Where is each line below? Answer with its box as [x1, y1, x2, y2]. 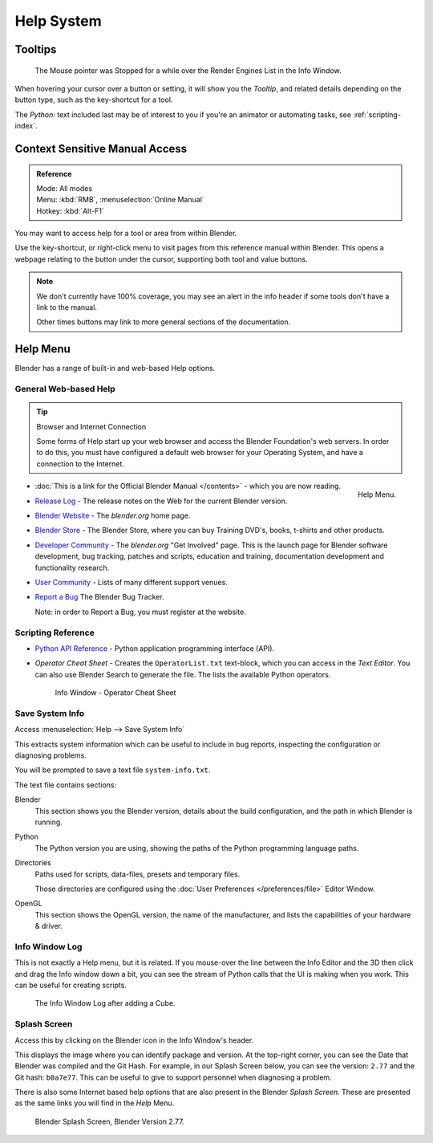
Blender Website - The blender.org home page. [34, 510, 191, 521]
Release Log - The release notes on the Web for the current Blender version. [34, 496, 288, 506]
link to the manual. [36, 303, 98, 312]
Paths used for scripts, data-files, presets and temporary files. [34, 869, 241, 879]
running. [34, 817, 63, 827]
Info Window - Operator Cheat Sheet [55, 688, 176, 698]
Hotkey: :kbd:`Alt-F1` [36, 205, 104, 216]
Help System [14, 12, 102, 30]
